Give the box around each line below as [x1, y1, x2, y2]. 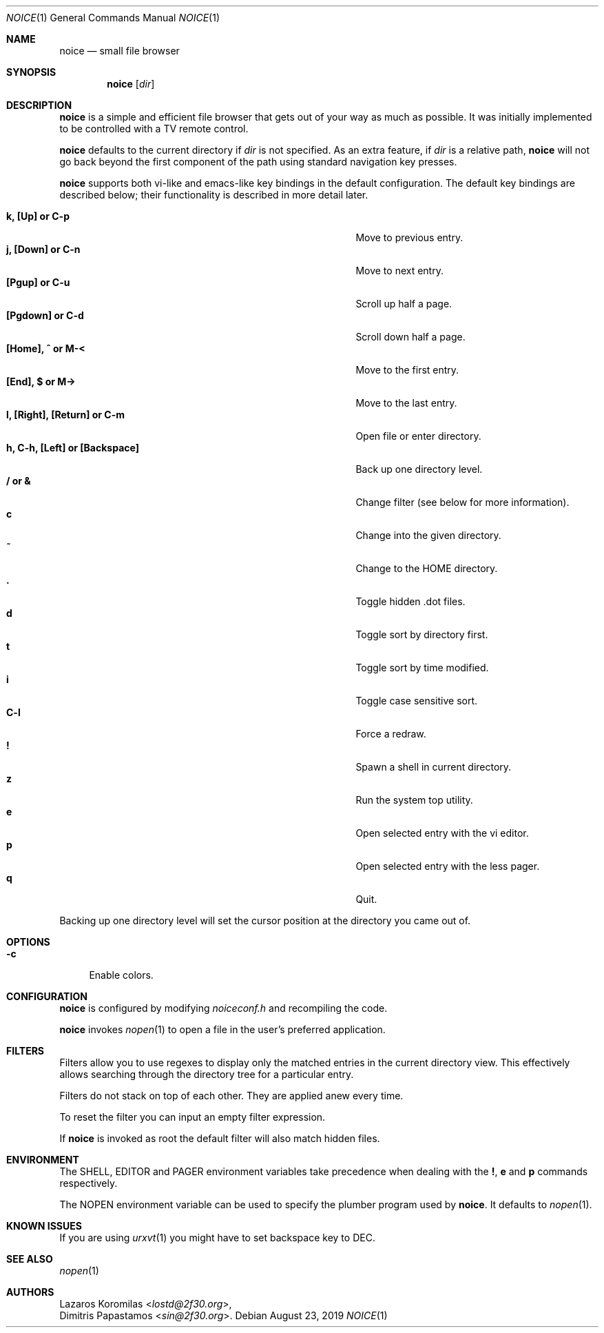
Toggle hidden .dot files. [355, 596, 466, 607]
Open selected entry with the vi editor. [355, 827, 529, 839]
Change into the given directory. [355, 529, 501, 541]
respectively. [59, 1177, 118, 1189]
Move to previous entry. [355, 232, 464, 243]
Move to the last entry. [355, 397, 457, 409]
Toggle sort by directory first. [355, 629, 488, 640]
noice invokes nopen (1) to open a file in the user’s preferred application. [59, 1024, 386, 1035]
